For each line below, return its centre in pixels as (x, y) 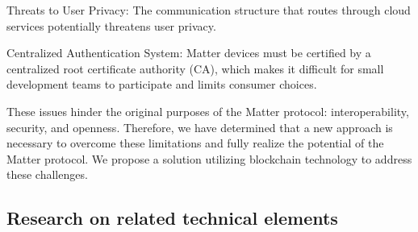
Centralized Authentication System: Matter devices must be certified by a (189, 53)
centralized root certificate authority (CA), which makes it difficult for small (195, 68)
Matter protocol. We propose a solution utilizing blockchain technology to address (209, 158)
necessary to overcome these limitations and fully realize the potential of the (195, 143)
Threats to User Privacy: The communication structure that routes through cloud (209, 10)
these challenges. (47, 174)
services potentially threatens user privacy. (111, 25)
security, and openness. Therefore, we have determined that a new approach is (200, 127)
